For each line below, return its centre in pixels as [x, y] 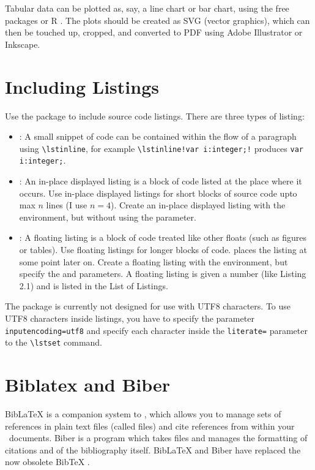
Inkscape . [23, 44]
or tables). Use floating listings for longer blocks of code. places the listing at [163, 249]
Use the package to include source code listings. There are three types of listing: [155, 116]
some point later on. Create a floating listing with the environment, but [154, 261]
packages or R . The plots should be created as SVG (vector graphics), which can [157, 20]
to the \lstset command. [54, 342]
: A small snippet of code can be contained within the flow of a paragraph [158, 136]
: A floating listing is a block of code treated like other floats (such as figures [163, 237]
